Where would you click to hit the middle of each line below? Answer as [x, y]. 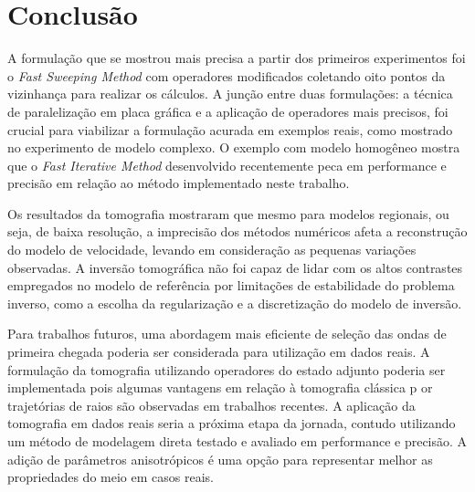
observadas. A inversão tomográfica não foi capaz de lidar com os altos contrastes [235, 267]
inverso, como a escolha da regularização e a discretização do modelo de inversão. [235, 303]
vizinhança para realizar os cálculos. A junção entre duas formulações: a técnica [230, 94]
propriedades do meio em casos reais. [111, 477]
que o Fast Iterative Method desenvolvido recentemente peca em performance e [227, 165]
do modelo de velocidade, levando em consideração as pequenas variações [212, 250]
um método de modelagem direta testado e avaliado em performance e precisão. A [237, 441]
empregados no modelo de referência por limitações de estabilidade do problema [231, 285]
